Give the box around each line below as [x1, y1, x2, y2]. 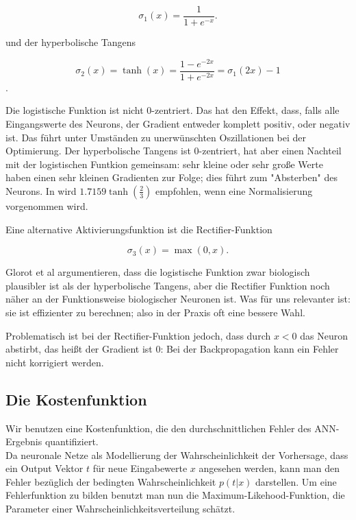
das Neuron [300, 328, 348, 342]
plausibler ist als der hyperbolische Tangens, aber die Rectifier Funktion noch [5, 278, 330, 292]
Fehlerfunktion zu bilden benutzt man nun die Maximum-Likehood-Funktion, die [5, 488, 345, 502]
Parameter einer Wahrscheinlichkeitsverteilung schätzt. [5, 501, 236, 516]
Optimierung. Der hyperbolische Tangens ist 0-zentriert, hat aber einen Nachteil [5, 143, 342, 158]
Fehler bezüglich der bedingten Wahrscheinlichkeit [5, 474, 216, 488]
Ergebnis [5, 434, 42, 449]
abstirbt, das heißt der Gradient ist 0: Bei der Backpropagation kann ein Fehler [5, 342, 339, 356]
